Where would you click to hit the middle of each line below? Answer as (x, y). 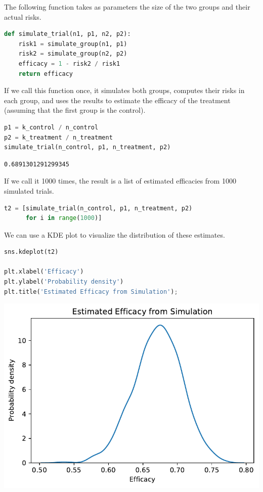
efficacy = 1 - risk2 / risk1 (69, 63)
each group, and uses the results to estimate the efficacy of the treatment (117, 100)
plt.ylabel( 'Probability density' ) (64, 282)
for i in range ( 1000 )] (64, 218)
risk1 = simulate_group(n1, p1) (73, 44)
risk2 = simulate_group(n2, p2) (73, 54)
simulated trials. (29, 190)
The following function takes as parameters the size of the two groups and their (127, 7)
